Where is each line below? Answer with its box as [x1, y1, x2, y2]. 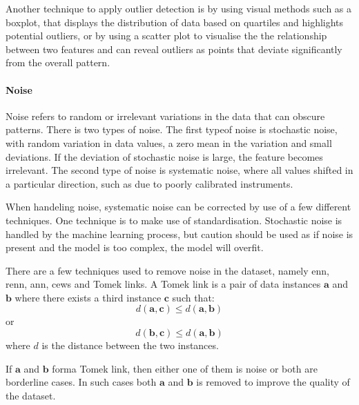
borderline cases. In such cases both [6, 375, 157, 389]
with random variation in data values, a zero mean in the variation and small [6, 135, 332, 150]
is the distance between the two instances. [41, 338, 219, 353]
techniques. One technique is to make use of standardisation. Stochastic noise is [6, 213, 342, 227]
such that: [172, 290, 215, 304]
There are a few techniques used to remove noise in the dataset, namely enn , [6, 263, 329, 277]
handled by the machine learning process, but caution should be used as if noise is [6, 226, 353, 241]
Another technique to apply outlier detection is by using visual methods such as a [6, 1, 352, 15]
